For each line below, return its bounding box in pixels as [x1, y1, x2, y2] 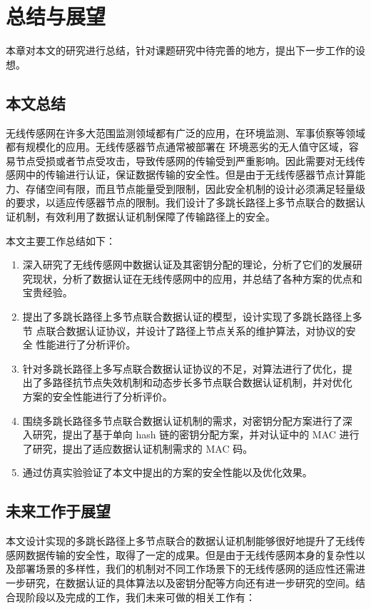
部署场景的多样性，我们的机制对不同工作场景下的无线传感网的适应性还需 [15, 561, 355, 576]
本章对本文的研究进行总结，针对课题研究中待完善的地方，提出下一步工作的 [6, 43, 355, 58]
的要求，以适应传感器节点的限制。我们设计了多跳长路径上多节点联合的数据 [6, 195, 355, 210]
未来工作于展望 [6, 500, 111, 522]
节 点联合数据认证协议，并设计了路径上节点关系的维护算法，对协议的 [22, 323, 346, 338]
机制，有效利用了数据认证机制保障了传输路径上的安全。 [15, 209, 275, 224]
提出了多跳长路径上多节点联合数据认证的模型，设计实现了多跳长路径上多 [22, 309, 362, 324]
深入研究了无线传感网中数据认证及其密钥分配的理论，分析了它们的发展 [22, 257, 352, 272]
